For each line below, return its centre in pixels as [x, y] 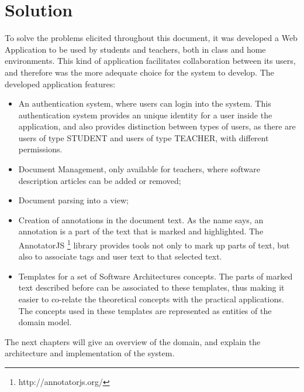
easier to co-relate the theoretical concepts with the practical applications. [151, 299]
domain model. [45, 322]
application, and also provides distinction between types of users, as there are [157, 126]
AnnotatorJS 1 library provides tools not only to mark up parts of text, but [154, 244]
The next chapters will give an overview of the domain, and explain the [133, 341]
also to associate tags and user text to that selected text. [120, 256]
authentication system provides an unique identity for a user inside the [145, 115]
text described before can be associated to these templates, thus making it [151, 287]
